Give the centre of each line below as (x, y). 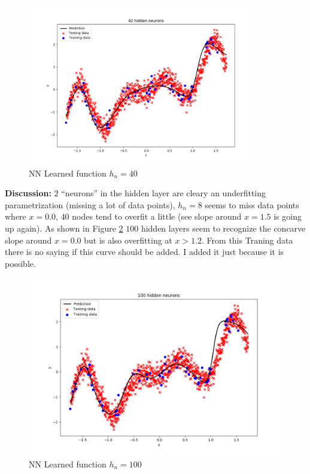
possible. (20, 263)
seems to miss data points (252, 204)
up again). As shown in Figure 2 (64, 228)
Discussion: (28, 193)
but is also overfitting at (128, 240)
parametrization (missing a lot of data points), (90, 204)
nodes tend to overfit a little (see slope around (157, 216)
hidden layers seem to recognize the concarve (223, 228)
